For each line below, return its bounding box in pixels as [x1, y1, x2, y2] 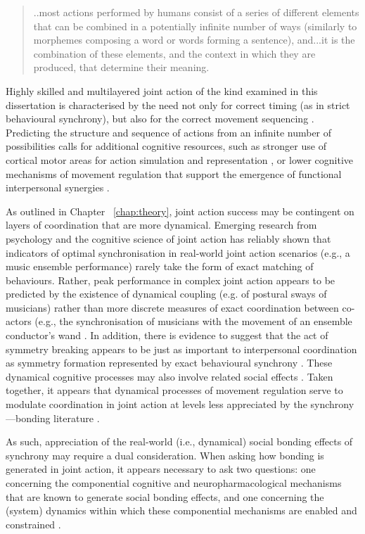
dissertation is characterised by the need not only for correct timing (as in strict [6, 97, 350, 112]
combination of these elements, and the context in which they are [33, 46, 316, 61]
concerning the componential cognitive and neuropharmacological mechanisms [6, 476, 342, 490]
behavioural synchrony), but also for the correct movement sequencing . [6, 111, 314, 126]
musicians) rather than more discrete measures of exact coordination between [6, 300, 339, 314]
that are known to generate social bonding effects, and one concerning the [6, 489, 324, 504]
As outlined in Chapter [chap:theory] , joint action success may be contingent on [6, 203, 354, 218]
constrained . [6, 516, 61, 531]
